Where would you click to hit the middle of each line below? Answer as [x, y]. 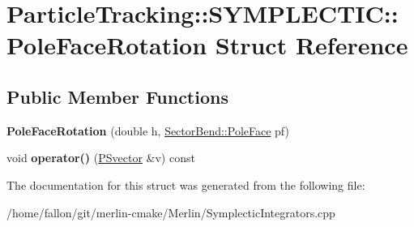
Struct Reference [312, 45]
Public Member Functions [117, 96]
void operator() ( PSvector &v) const [101, 158]
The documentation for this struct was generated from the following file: [186, 184]
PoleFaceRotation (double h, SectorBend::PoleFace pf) [148, 130]
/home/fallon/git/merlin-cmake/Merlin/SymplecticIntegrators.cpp [171, 212]
